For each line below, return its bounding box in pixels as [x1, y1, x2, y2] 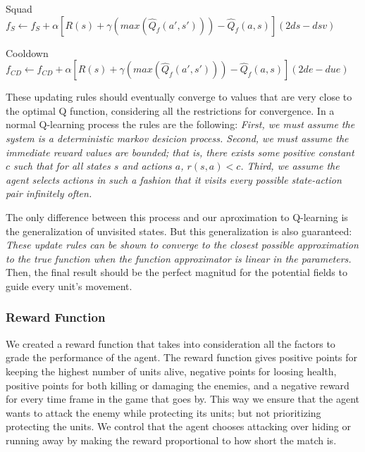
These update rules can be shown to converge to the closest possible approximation [6, 237, 359, 252]
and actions [122, 158, 172, 173]
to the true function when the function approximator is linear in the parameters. [6, 251, 352, 265]
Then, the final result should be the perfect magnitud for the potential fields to [6, 265, 347, 280]
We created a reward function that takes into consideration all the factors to [6, 336, 335, 351]
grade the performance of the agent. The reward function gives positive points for [6, 350, 358, 365]
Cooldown [6, 45, 49, 60]
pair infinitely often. [6, 186, 92, 201]
